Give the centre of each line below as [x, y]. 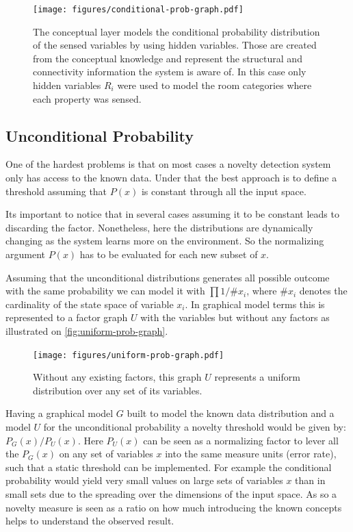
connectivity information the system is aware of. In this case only [170, 72]
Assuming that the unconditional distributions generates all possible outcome [168, 277]
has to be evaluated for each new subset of [169, 254]
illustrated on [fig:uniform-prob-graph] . [87, 330]
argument [25, 254]
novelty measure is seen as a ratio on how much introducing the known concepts [174, 507]
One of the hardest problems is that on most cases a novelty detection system [168, 164]
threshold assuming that [56, 191]
